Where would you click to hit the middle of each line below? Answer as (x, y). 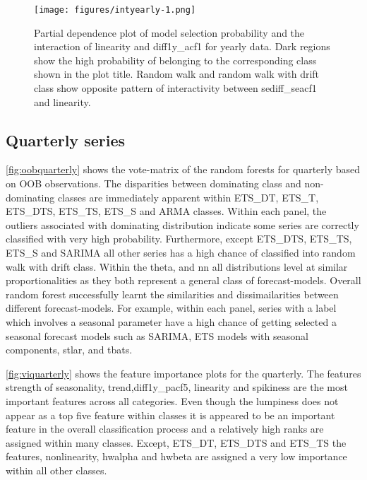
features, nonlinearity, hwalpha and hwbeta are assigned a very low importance (176, 456)
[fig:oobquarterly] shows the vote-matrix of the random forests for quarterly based (183, 169)
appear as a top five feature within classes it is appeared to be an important (170, 415)
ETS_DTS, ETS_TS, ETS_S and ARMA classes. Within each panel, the (166, 211)
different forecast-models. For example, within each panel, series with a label (171, 308)
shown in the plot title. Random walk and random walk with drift (177, 74)
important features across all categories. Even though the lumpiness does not (172, 400)
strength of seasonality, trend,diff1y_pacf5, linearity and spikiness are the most (177, 387)
